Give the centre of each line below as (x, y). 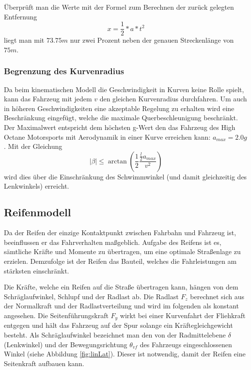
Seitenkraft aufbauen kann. (44, 363)
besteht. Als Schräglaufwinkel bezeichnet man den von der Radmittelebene (115, 335)
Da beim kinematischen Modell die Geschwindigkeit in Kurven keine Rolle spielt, (124, 89)
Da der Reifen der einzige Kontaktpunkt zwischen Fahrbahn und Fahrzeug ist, (120, 233)
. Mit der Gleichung (33, 146)
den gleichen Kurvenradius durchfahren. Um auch (173, 99)
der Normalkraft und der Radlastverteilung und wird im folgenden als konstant (121, 306)
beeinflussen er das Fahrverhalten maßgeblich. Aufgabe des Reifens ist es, (113, 242)
